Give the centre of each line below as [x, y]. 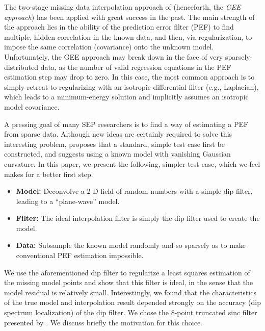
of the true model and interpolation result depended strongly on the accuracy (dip [133, 302]
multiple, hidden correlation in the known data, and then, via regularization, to [128, 36]
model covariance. [32, 106]
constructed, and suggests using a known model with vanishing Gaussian [117, 154]
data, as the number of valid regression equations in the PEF [136, 67]
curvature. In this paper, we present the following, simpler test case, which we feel [132, 163]
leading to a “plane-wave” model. [68, 201]
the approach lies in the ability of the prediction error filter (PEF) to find [119, 27]
